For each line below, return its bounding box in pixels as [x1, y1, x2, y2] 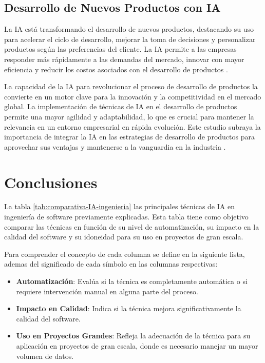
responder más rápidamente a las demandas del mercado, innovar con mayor [4, 53, 244, 64]
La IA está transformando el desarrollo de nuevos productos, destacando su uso [4, 24, 254, 34]
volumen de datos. [16, 350, 74, 361]
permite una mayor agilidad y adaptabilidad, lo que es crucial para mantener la [4, 111, 254, 122]
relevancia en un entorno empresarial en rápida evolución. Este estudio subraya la [4, 121, 261, 132]
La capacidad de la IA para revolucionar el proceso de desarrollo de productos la [4, 81, 258, 92]
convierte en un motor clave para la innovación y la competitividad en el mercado [4, 91, 261, 102]
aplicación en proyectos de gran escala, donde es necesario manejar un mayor [16, 340, 258, 351]
